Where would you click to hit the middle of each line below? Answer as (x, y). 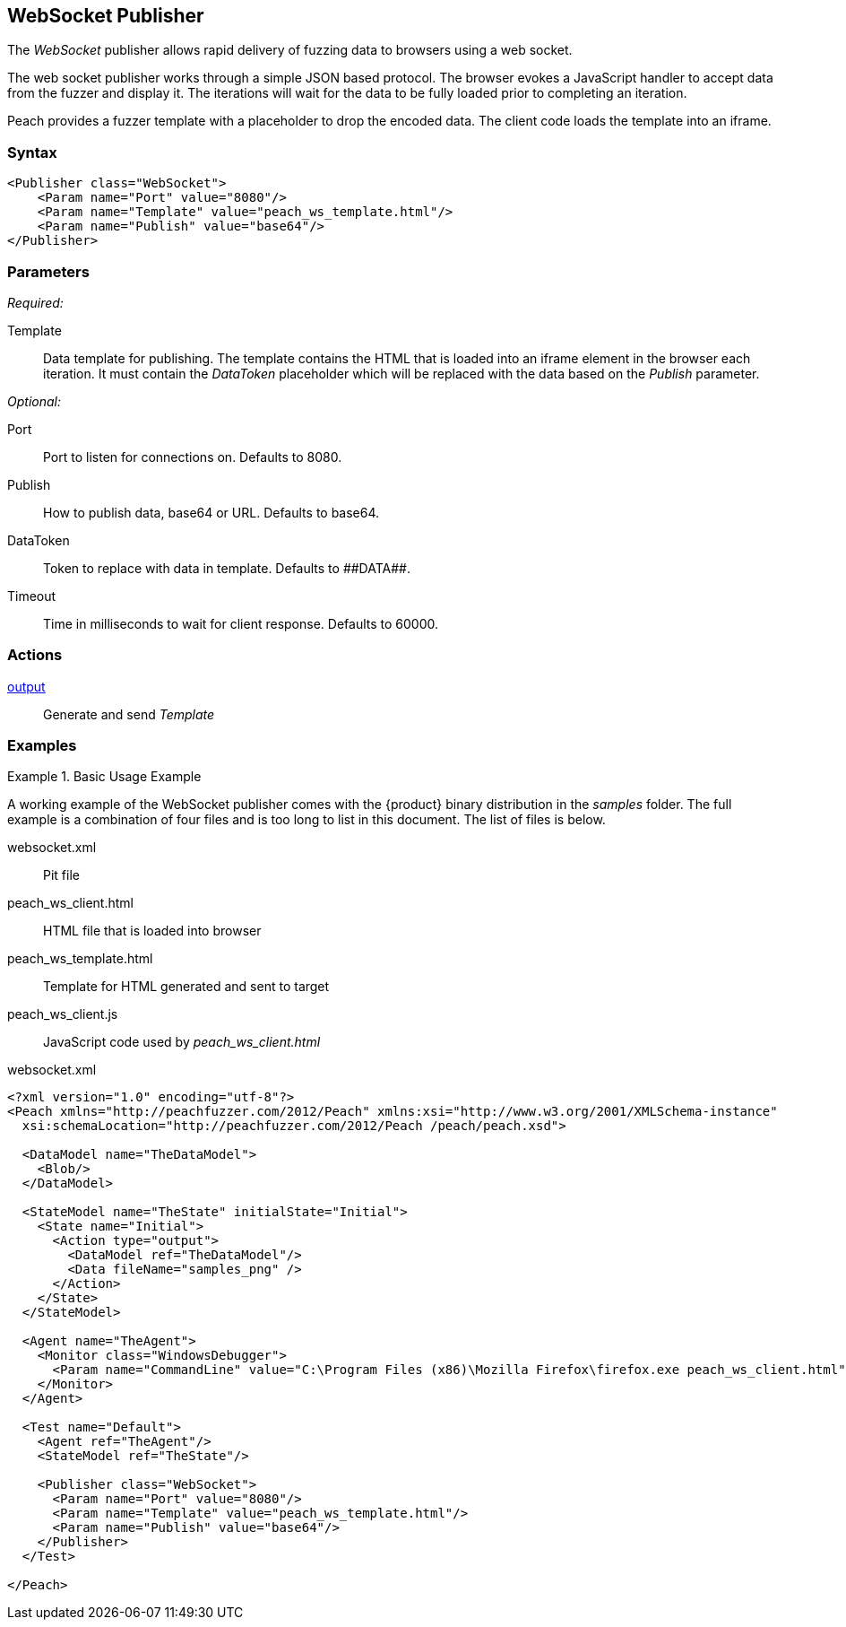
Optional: (34, 401)
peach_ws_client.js (63, 1014)
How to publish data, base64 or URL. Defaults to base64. (211, 512)
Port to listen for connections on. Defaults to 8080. (193, 457)
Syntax (32, 152)
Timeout (32, 596)
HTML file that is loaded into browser (152, 931)
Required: (35, 302)
